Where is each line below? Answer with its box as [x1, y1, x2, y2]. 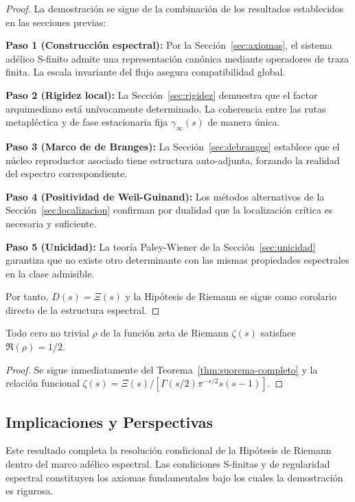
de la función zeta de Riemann [100, 326, 229, 340]
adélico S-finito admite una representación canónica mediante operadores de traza [5, 51, 350, 65]
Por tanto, [5, 289, 49, 304]
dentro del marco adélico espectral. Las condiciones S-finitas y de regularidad [5, 457, 330, 471]
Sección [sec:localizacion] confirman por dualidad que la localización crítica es [5, 203, 333, 217]
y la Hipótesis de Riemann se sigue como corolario [125, 289, 336, 304]
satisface [260, 326, 296, 340]
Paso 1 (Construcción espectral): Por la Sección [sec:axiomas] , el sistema [5, 38, 332, 52]
